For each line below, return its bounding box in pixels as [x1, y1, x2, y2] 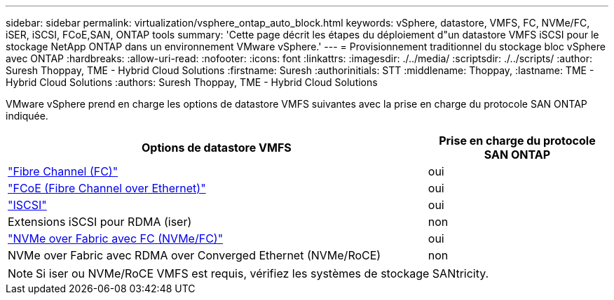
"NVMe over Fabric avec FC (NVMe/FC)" [8, 231, 224, 245]
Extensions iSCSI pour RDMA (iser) [8, 215, 192, 229]
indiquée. [6, 110, 48, 122]
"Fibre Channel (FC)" [8, 164, 118, 178]
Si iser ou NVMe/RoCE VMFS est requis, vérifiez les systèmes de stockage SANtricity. [36, 266, 489, 280]
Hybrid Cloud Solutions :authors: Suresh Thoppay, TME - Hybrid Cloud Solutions [6, 76, 378, 88]
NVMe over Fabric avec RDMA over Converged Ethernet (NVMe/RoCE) [8, 248, 381, 262]
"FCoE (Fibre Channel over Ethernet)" [8, 181, 206, 195]
